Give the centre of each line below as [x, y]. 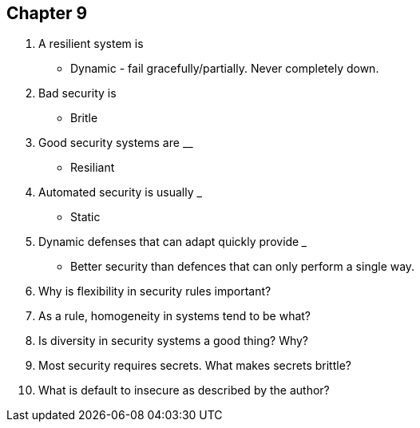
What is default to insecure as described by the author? [184, 390]
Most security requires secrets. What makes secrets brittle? [195, 366]
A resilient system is [91, 44]
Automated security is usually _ [120, 192]
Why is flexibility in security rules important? [155, 291]
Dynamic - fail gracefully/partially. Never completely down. [225, 69]
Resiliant [93, 168]
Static [85, 217]
